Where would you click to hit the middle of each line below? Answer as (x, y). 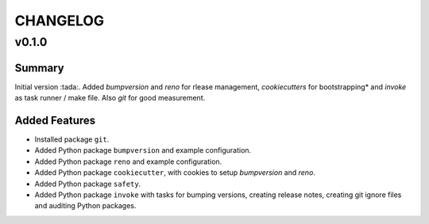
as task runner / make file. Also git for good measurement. (110, 98)
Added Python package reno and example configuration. (128, 161)
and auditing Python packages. (85, 206)
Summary (39, 68)
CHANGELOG (60, 21)
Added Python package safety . (88, 184)
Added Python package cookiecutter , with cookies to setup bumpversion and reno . (175, 173)
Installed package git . (72, 139)
